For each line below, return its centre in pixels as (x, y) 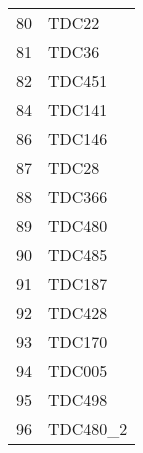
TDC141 (78, 109)
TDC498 (78, 399)
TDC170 (78, 341)
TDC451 (78, 80)
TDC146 (78, 138)
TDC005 (78, 370)
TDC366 (78, 196)
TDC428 (78, 312)
